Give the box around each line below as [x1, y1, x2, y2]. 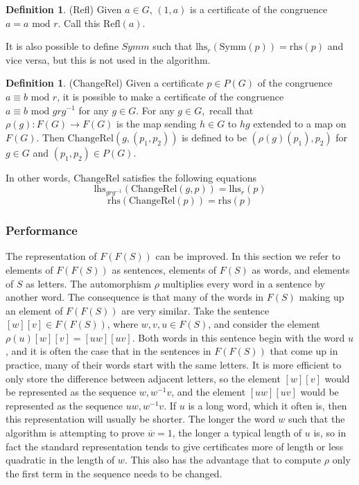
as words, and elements [252, 262, 350, 276]
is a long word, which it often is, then [188, 398, 347, 412]
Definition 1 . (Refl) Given [6, 2, 122, 16]
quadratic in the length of [6, 452, 115, 467]
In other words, [6, 170, 71, 184]
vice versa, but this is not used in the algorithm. [6, 52, 211, 67]
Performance [6, 222, 78, 239]
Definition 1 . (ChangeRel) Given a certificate [6, 76, 204, 90]
